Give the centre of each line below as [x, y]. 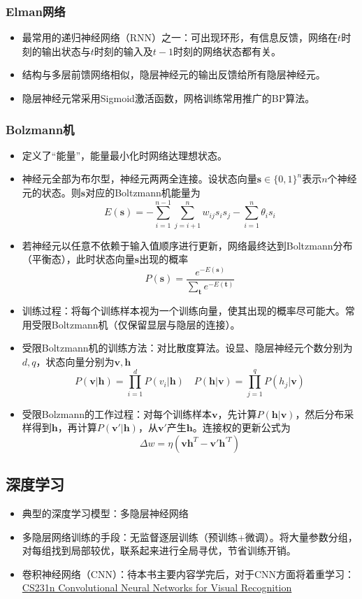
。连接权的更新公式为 [241, 427]
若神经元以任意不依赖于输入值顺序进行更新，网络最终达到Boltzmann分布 [187, 245]
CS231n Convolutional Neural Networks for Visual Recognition [157, 587]
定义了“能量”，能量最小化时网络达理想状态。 [125, 155]
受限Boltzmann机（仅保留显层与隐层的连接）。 [136, 324]
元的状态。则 [51, 192]
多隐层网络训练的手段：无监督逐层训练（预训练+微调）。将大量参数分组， [190, 536]
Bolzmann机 [40, 129]
